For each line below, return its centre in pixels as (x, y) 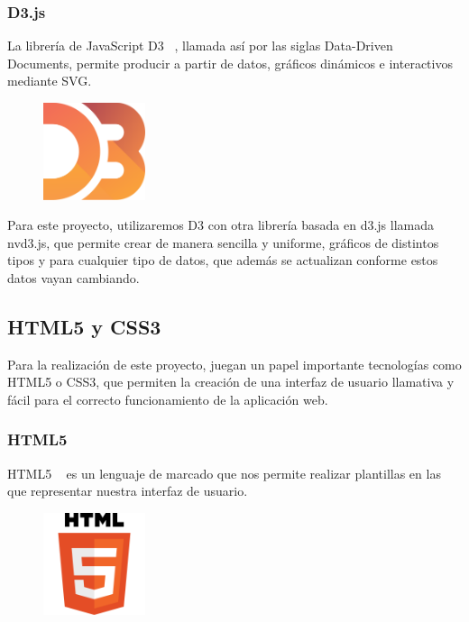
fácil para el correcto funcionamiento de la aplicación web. (168, 399)
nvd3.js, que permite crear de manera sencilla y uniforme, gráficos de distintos (223, 242)
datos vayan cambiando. (74, 277)
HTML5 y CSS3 (84, 326)
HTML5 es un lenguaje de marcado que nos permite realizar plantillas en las (224, 473)
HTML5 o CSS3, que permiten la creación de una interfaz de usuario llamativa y (231, 382)
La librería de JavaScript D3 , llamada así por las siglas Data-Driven (200, 46)
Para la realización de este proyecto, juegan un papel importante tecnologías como (234, 364)
